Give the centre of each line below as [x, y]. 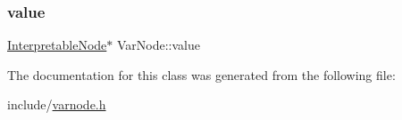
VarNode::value [158, 45]
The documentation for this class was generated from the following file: [201, 74]
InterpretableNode [57, 45]
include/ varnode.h [57, 104]
